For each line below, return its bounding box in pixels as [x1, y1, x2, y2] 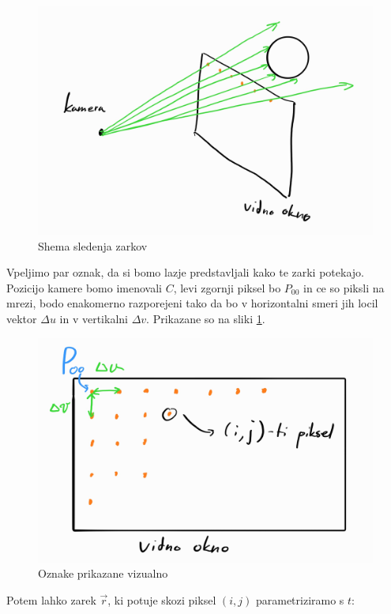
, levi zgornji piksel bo [173, 279, 281, 296]
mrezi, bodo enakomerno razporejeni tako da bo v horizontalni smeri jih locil [6, 295, 378, 311]
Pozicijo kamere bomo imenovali [6, 279, 162, 296]
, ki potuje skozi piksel [107, 591, 216, 608]
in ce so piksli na [303, 279, 385, 296]
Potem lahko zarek [6, 591, 96, 608]
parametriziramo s [255, 591, 344, 608]
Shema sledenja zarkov [38, 237, 148, 254]
